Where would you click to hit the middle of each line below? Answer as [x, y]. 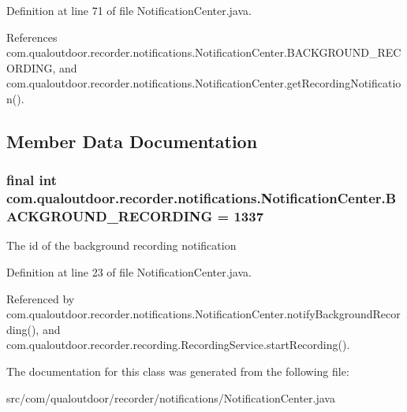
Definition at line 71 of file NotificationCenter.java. [129, 10]
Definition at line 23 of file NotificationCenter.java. [129, 272]
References [32, 37]
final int [32, 180]
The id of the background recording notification [121, 245]
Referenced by [41, 298]
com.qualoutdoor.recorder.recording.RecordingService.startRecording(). [178, 345]
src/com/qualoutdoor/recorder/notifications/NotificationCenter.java [171, 397]
